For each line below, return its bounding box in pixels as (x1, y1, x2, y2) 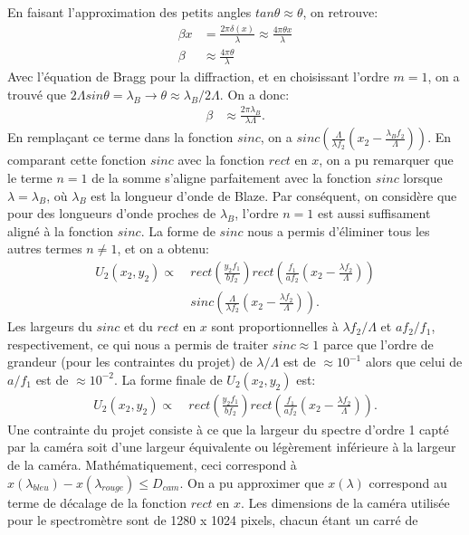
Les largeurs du (7, 317, 92, 336)
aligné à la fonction (7, 221, 114, 240)
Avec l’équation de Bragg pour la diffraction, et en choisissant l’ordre (7, 67, 389, 86)
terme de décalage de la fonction (7, 492, 187, 511)
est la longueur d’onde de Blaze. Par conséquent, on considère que (91, 186, 457, 205)
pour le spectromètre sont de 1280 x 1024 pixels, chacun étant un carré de (7, 511, 418, 530)
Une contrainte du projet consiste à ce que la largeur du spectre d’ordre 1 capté (7, 419, 449, 438)
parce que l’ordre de (322, 334, 434, 353)
